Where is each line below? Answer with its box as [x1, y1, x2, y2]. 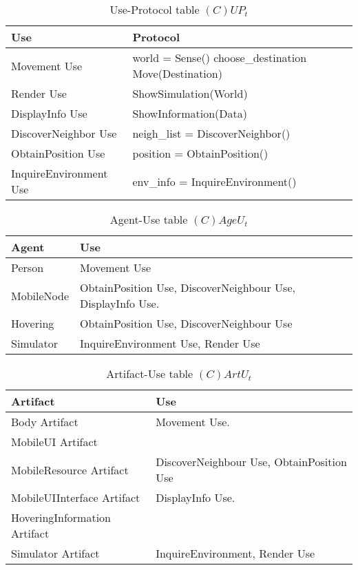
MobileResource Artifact [11, 461, 129, 478]
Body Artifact [11, 414, 78, 430]
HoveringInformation [11, 509, 112, 525]
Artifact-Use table [106, 366, 193, 381]
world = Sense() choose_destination [132, 50, 307, 65]
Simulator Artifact [11, 545, 100, 561]
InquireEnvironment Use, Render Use [80, 335, 260, 351]
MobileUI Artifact [11, 434, 98, 450]
